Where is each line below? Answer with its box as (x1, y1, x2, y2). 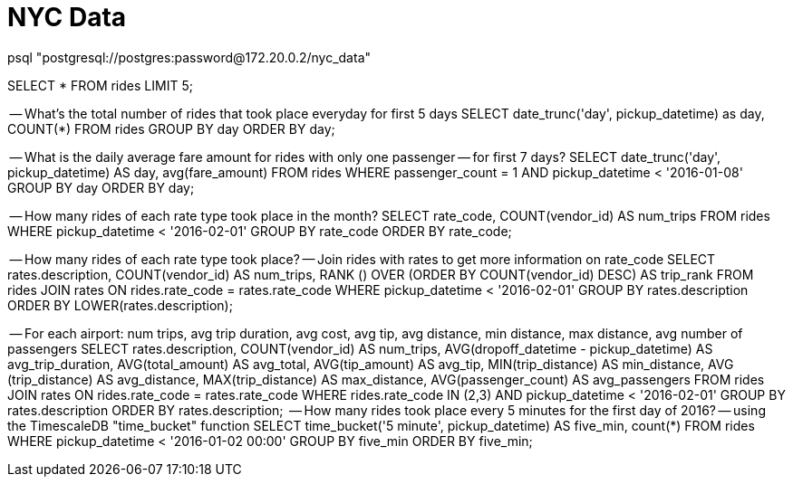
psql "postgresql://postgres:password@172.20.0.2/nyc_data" (7, 49, 372, 65)
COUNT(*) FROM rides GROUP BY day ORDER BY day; (7, 120, 335, 137)
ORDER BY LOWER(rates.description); (7, 297, 233, 313)
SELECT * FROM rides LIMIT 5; (7, 77, 193, 93)
